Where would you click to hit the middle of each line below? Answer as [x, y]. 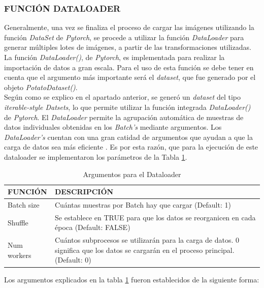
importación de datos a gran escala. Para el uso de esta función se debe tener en [129, 67]
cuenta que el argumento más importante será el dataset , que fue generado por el [130, 77]
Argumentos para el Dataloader [132, 174]
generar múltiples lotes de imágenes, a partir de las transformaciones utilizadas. [128, 47]
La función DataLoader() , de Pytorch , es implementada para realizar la [114, 57]
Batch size [24, 204]
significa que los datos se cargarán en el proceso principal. [145, 250]
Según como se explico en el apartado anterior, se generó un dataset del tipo [122, 97]
